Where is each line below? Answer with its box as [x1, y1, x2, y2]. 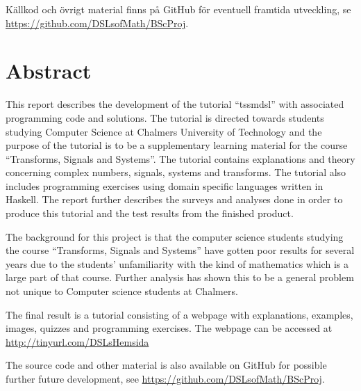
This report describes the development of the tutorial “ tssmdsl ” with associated [6, 97, 344, 111]
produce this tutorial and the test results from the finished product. [6, 206, 294, 221]
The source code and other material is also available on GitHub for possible [6, 358, 327, 372]
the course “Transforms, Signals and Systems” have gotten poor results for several [6, 243, 355, 257]
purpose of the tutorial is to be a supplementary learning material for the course [6, 138, 348, 152]
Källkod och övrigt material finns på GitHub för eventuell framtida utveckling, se [6, 2, 351, 16]
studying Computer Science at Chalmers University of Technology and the [6, 124, 322, 138]
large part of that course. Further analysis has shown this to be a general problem [6, 270, 354, 285]
